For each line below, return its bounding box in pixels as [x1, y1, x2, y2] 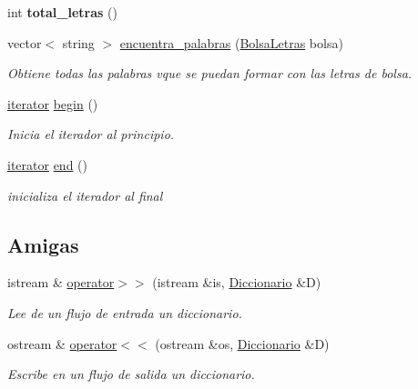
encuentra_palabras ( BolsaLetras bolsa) [119, 33, 343, 52]
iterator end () [7, 155, 88, 174]
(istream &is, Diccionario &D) [152, 273, 321, 292]
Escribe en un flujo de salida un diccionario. [7, 364, 255, 384]
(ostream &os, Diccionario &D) [155, 334, 330, 353]
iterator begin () [7, 94, 98, 113]
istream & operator [7, 273, 115, 292]
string [62, 33, 95, 52]
